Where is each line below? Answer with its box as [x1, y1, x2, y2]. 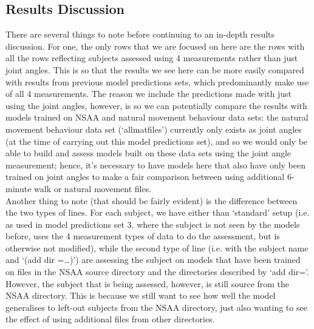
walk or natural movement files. [34, 182, 152, 194]
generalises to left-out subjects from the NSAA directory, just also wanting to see [5, 301, 307, 313]
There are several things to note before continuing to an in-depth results [5, 28, 275, 41]
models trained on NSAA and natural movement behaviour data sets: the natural [5, 111, 309, 124]
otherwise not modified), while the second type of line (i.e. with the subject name [5, 241, 309, 254]
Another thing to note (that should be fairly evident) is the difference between [5, 194, 298, 207]
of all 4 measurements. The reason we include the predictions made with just [5, 87, 292, 100]
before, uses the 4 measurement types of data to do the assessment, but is [5, 230, 280, 242]
